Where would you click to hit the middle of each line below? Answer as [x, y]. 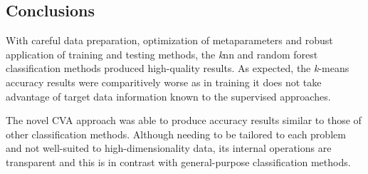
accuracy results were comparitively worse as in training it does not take [164, 82]
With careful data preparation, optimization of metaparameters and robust [169, 40]
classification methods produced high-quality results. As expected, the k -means [178, 68]
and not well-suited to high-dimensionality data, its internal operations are [169, 148]
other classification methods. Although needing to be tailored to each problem [176, 134]
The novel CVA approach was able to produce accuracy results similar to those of [184, 120]
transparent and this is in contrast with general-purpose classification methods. [178, 162]
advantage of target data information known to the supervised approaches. [168, 96]
